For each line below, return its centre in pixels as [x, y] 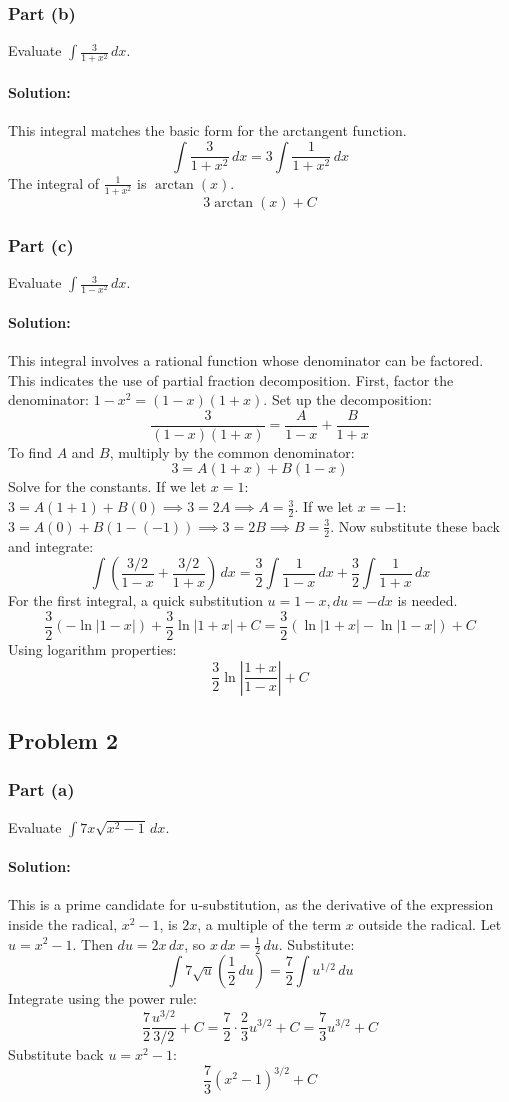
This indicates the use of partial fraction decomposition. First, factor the [231, 379]
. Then [92, 943]
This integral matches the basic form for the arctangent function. [207, 130]
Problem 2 [63, 739]
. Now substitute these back [415, 525]
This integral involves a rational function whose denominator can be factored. [246, 360]
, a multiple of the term [269, 923]
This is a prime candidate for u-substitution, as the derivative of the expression [251, 904]
